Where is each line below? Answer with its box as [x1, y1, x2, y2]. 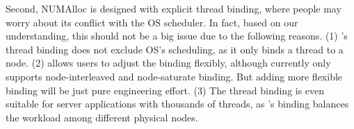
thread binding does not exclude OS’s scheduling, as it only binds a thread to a [6, 42, 344, 56]
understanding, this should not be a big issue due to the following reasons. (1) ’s [6, 28, 348, 43]
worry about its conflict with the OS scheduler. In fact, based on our [6, 15, 298, 29]
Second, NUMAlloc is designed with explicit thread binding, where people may [6, 1, 341, 15]
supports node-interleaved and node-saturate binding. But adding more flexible [6, 69, 343, 83]
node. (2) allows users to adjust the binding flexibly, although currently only [6, 55, 331, 70]
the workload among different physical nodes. [6, 110, 198, 124]
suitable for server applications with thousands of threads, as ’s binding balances [6, 96, 349, 111]
